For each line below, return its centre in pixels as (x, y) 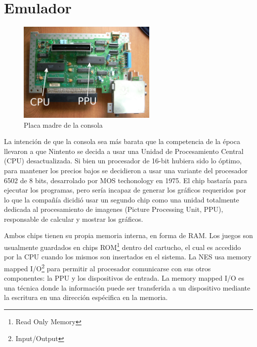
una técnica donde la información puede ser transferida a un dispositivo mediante (127, 287)
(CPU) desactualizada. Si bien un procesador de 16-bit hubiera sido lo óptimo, (123, 161)
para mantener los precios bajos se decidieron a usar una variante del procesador (126, 170)
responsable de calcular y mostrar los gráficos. (74, 219)
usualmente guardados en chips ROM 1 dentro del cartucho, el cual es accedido (123, 246)
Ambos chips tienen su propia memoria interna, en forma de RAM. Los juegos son (128, 235)
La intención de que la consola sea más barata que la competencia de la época (122, 141)
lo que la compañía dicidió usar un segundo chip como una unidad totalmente (122, 199)
